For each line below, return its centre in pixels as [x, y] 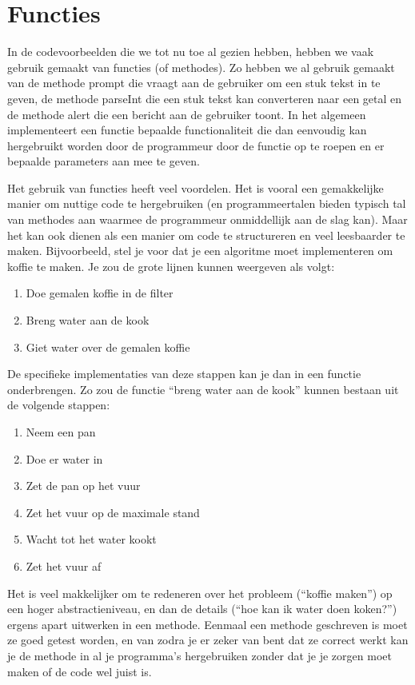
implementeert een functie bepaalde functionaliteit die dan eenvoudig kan [187, 130]
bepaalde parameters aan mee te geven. [104, 161]
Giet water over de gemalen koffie [108, 346]
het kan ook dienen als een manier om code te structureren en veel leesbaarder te [206, 235]
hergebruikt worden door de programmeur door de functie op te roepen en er [196, 145]
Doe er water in [64, 458]
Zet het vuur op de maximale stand [113, 512]
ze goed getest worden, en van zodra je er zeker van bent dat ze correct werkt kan [208, 640]
